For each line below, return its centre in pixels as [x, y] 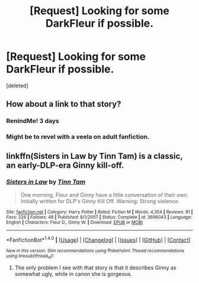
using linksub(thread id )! [30, 256]
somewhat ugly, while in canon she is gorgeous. [73, 274]
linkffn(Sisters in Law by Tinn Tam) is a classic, [94, 156]
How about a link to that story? [64, 104]
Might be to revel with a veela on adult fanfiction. [78, 137]
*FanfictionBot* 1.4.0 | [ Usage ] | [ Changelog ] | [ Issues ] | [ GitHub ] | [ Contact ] [98, 239]
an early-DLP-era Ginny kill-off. [65, 165]
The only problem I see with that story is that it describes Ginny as [95, 268]
